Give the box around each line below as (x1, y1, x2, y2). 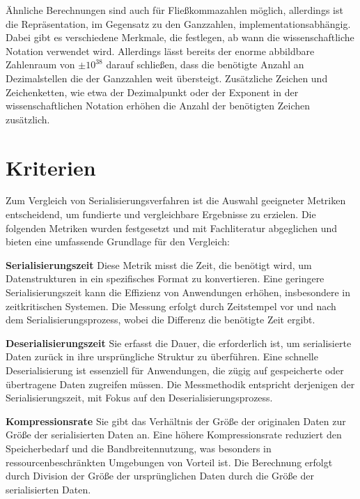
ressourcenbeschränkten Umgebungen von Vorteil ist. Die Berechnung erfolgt (6, 454, 333, 469)
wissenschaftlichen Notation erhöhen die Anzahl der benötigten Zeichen (6, 98, 311, 113)
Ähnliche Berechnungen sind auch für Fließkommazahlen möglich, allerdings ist (6, 3, 343, 17)
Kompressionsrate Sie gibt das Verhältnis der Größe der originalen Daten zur (6, 413, 346, 428)
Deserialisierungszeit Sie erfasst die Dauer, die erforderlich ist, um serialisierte (6, 335, 352, 350)
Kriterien (6, 153, 96, 181)
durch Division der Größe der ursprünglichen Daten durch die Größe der (6, 468, 314, 483)
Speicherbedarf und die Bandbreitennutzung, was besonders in (6, 440, 272, 455)
